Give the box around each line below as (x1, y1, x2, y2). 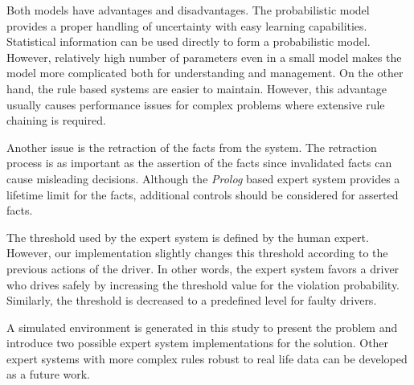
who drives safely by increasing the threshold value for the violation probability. (6, 276, 400, 293)
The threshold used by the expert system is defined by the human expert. (6, 228, 369, 245)
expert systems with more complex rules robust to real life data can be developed (6, 350, 408, 367)
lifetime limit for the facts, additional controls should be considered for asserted (6, 186, 399, 203)
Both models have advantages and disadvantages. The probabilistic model (6, 2, 370, 18)
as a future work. (6, 366, 90, 383)
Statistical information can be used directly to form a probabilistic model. (6, 33, 371, 50)
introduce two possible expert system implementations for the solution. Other (6, 334, 389, 351)
